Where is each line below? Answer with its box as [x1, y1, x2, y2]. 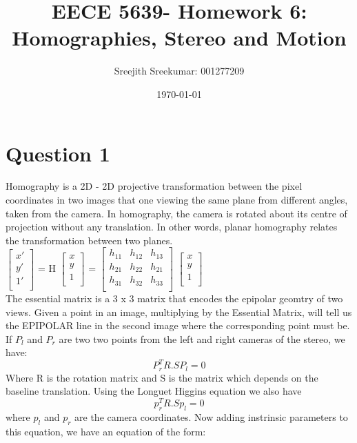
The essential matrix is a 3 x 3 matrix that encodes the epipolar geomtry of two [6, 291, 343, 305]
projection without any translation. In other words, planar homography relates [6, 219, 338, 234]
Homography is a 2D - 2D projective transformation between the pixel [6, 179, 303, 193]
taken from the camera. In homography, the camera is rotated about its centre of [6, 206, 347, 220]
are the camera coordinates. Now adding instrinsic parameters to [74, 409, 348, 424]
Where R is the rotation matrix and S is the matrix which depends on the [6, 370, 318, 384]
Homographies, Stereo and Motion [12, 23, 347, 52]
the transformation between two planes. [6, 233, 173, 247]
